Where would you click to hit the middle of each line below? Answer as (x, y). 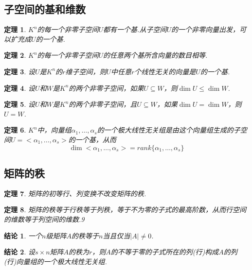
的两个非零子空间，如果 (106, 88)
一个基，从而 (96, 139)
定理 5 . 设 (19, 104)
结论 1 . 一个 (23, 235)
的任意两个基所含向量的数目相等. (155, 55)
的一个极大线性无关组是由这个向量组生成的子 (169, 130)
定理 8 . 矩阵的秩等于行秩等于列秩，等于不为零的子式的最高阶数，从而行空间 (125, 210)
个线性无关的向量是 (165, 71)
